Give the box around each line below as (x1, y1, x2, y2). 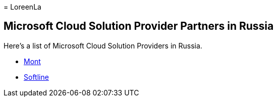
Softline (24, 72, 49, 81)
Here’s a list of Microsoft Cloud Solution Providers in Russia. (4, 41, 202, 50)
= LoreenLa (4, 3, 41, 11)
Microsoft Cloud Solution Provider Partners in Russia (4, 20, 274, 33)
